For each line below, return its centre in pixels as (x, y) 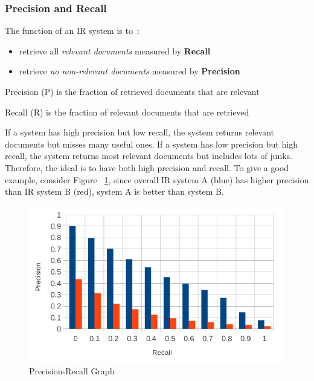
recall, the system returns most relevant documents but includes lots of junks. (149, 156)
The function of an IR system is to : (72, 31)
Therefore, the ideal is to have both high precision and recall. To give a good (147, 167)
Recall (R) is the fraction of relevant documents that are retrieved (127, 112)
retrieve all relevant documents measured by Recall (115, 50)
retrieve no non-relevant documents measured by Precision (130, 71)
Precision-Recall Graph (72, 371)
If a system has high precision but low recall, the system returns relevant (139, 132)
